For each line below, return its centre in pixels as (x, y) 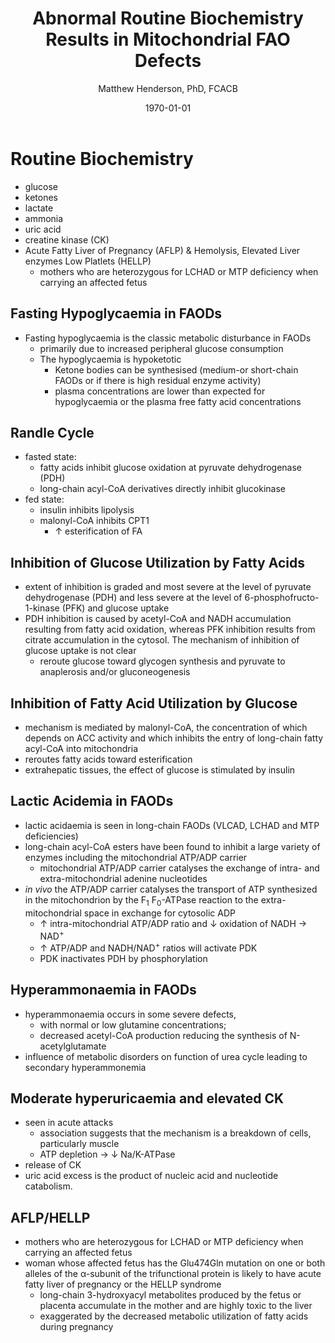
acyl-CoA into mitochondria (81, 748)
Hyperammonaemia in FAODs (103, 990)
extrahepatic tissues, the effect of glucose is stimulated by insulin (160, 769)
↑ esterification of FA (98, 531)
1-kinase (42, 608)
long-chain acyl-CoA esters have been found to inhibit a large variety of (172, 846)
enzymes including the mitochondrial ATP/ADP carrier (136, 857)
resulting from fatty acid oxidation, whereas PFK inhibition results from (170, 629)
